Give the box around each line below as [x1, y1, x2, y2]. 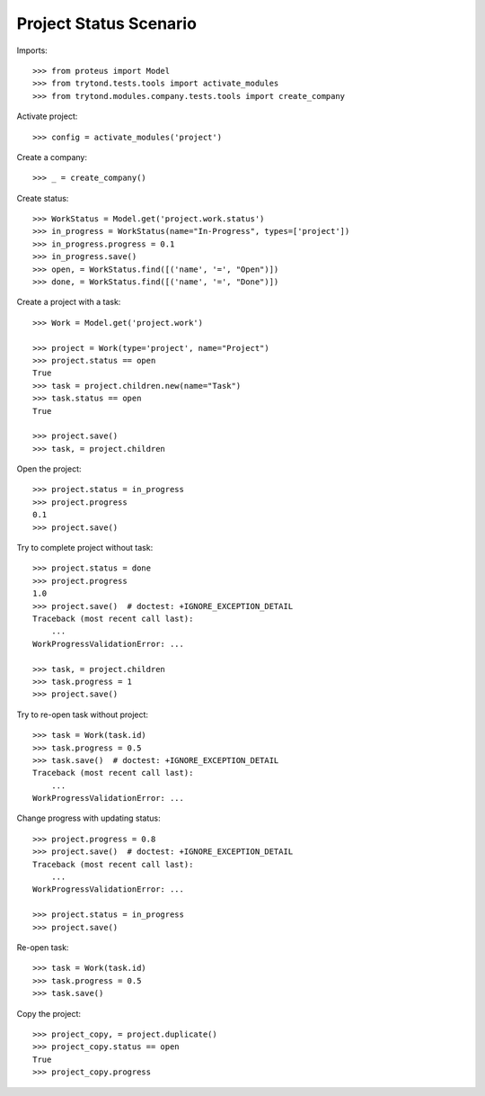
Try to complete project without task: [16, 543, 154, 553]
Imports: [16, 45, 48, 56]
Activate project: [16, 111, 78, 121]
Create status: [16, 193, 69, 203]
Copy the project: [16, 1008, 81, 1019]
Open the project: [16, 463, 82, 474]
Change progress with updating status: [16, 813, 161, 823]
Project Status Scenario [16, 13, 198, 33]
